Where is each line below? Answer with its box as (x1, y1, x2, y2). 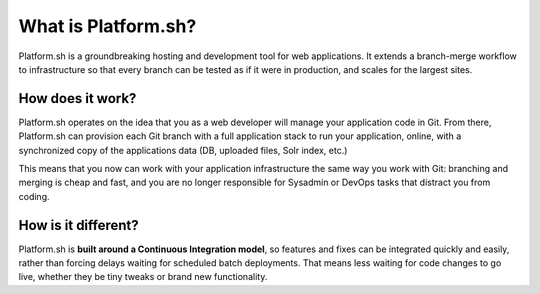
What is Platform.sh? (18, 15, 197, 37)
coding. (18, 190, 50, 202)
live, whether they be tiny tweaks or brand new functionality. (18, 271, 268, 283)
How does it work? (18, 90, 137, 107)
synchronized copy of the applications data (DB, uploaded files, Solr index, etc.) (18, 144, 348, 156)
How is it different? (18, 216, 139, 234)
